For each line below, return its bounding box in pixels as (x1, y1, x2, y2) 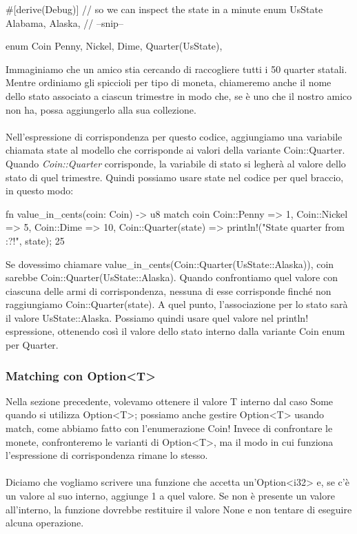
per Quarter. (6, 338, 59, 352)
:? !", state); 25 (6, 233, 65, 247)
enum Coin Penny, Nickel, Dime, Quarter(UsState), (6, 39, 223, 53)
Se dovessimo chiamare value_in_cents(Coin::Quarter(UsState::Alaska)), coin (6, 256, 334, 271)
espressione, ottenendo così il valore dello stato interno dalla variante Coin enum (6, 324, 345, 338)
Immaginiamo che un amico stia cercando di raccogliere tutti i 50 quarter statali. (6, 61, 347, 76)
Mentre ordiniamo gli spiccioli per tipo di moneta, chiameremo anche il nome (6, 75, 331, 90)
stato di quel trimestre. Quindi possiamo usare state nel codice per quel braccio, (6, 170, 344, 184)
